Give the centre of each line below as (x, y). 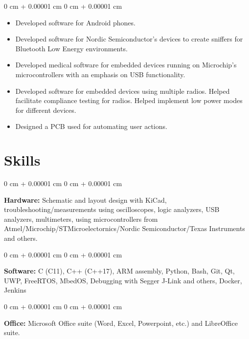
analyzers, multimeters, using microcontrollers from (81, 219)
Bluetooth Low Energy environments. (71, 48)
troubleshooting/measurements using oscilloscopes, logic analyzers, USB (112, 209)
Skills (22, 160)
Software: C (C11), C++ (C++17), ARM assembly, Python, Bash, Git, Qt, (119, 271)
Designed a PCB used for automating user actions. (91, 126)
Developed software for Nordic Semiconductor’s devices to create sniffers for (129, 39)
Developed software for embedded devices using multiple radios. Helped (123, 91)
